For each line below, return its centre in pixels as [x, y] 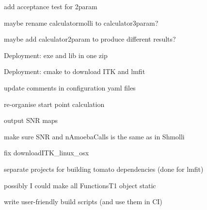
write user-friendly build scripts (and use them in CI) [83, 202]
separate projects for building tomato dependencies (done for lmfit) [104, 169]
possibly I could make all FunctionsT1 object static [80, 185]
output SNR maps [31, 120]
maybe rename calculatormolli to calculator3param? [81, 22]
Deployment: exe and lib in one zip [56, 55]
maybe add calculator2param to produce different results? [90, 39]
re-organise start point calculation [54, 104]
